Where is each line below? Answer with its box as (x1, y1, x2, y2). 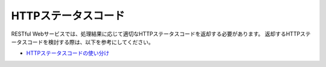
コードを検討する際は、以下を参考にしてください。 (27, 38, 154, 45)
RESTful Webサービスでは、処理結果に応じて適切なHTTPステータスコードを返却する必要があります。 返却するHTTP (11, 30, 301, 37)
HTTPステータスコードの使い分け (26, 49, 110, 57)
